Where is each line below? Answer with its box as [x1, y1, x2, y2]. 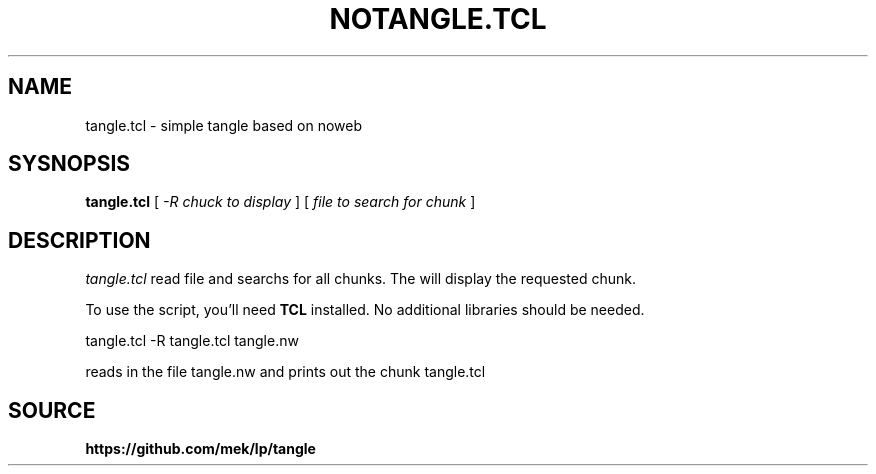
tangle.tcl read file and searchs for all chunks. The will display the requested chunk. [85, 270, 636, 288]
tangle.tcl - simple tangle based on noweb [85, 116, 363, 134]
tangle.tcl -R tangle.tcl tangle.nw [85, 332, 299, 350]
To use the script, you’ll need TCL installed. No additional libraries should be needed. [85, 301, 645, 319]
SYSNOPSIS [8, 151, 131, 177]
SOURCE [8, 397, 96, 423]
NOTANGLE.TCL [329, 2, 547, 36]
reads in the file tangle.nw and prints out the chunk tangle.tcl [85, 363, 486, 381]
